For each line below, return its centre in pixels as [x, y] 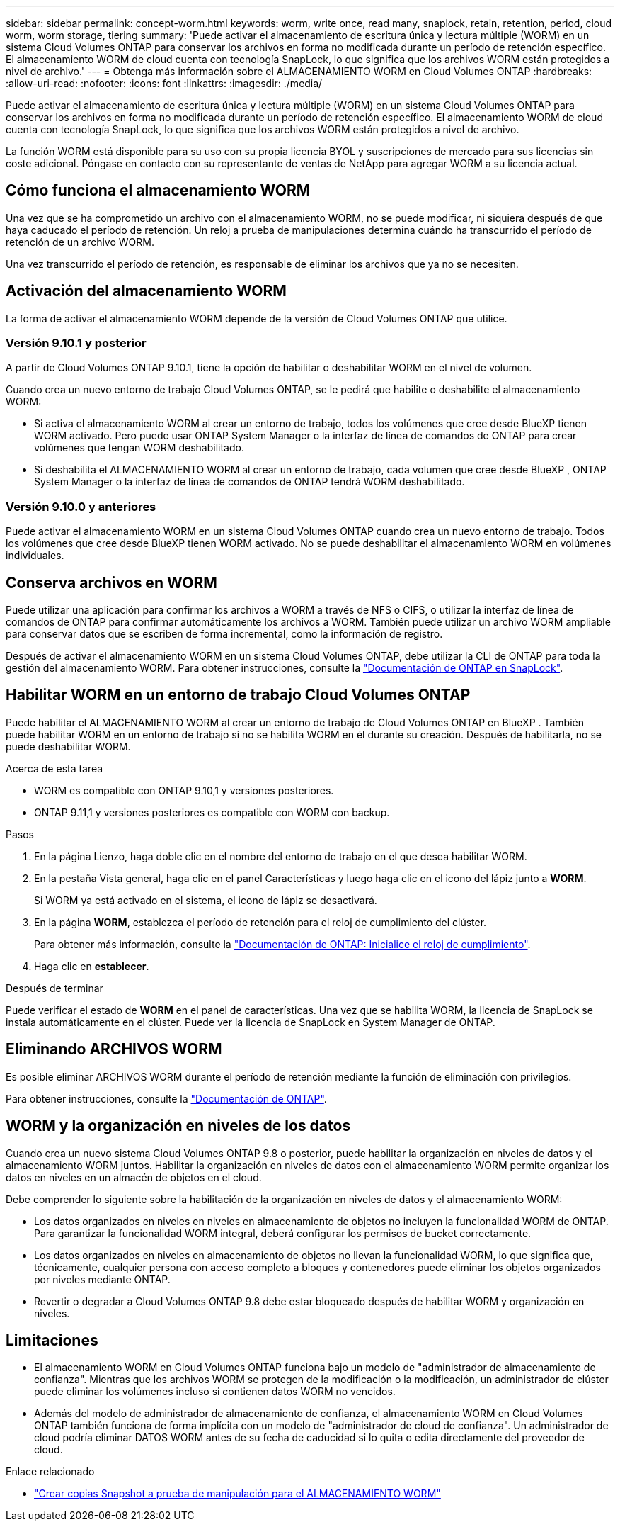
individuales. [35, 556]
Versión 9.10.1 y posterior [76, 343]
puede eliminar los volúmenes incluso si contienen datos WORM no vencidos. [215, 1392]
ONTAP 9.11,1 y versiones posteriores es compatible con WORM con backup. [212, 812]
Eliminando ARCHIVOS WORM [114, 1049]
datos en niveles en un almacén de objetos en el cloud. [134, 1177]
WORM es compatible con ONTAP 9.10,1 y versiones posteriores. [184, 790]
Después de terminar [54, 988]
